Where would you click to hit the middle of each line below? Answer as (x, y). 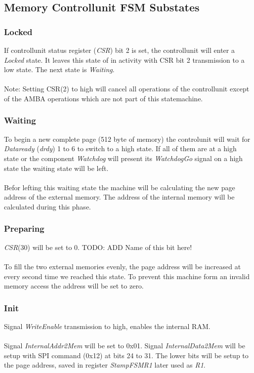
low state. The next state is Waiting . (59, 69)
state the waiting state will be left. (56, 168)
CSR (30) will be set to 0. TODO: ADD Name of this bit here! (98, 247)
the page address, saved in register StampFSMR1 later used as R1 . (105, 365)
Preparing (24, 228)
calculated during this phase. (47, 206)
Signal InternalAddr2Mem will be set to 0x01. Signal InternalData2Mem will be (125, 346)
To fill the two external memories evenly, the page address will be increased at (123, 266)
